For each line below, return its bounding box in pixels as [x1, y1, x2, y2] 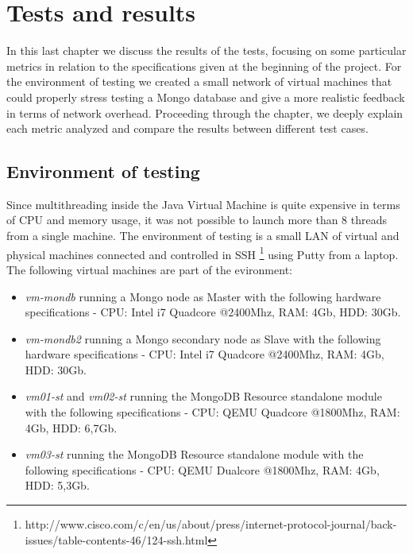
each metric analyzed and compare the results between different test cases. [6, 120, 369, 137]
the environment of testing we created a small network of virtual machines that [6, 73, 392, 90]
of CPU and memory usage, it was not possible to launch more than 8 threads [6, 211, 388, 228]
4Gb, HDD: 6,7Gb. [25, 419, 118, 436]
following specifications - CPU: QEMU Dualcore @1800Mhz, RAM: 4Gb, [25, 461, 380, 478]
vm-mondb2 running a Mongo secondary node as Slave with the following [25, 330, 381, 347]
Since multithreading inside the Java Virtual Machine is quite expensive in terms [6, 196, 400, 212]
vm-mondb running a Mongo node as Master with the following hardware [25, 288, 381, 304]
